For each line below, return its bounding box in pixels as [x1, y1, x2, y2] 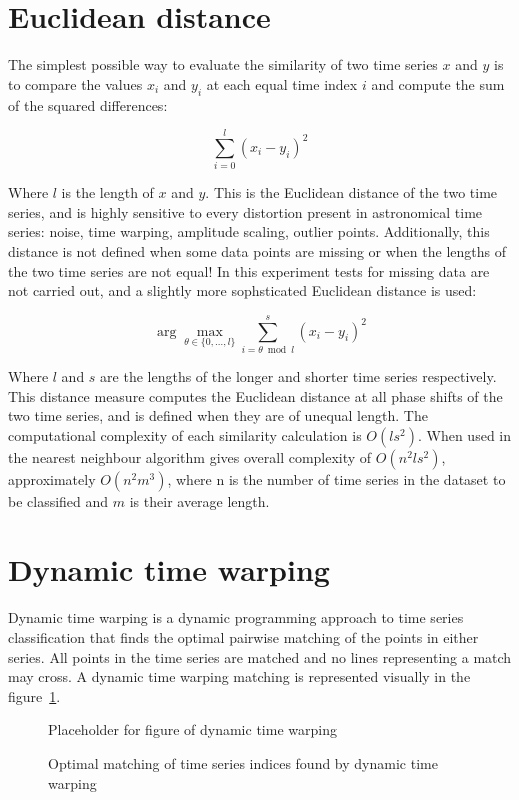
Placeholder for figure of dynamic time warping [48, 719, 337, 740]
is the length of [61, 182, 154, 203]
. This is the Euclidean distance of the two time [205, 182, 498, 203]
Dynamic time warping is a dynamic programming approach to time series [8, 607, 464, 628]
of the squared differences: [8, 94, 168, 115]
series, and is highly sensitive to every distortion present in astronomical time [8, 201, 483, 222]
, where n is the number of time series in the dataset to [167, 468, 506, 489]
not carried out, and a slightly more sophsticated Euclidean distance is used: [8, 280, 477, 301]
